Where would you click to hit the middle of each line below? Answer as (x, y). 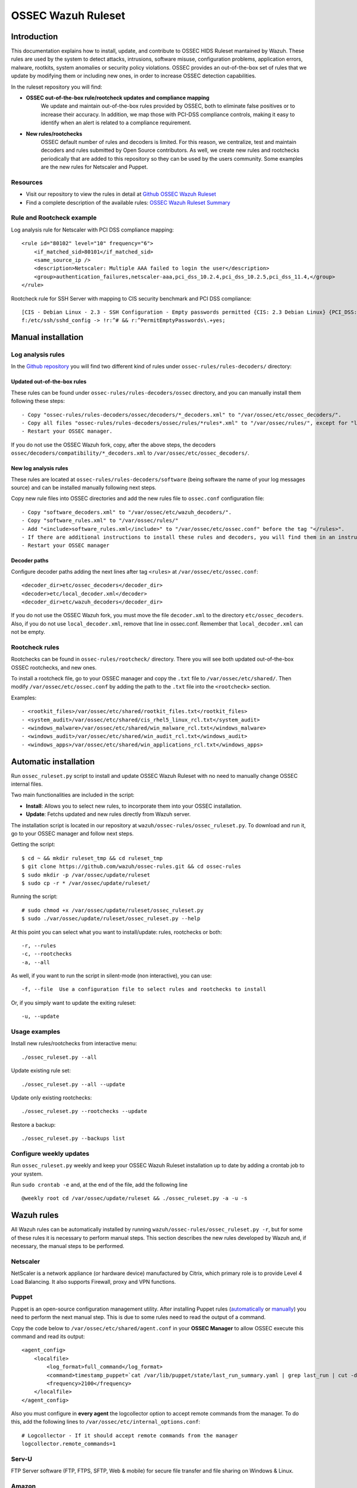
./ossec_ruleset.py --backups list (73, 1139)
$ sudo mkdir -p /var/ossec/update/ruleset (86, 875)
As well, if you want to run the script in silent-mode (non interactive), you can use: (112, 976)
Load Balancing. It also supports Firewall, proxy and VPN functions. (93, 1281)
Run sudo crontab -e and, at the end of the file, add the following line (99, 1185)
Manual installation (47, 337)
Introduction (35, 37)
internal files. (27, 784)
